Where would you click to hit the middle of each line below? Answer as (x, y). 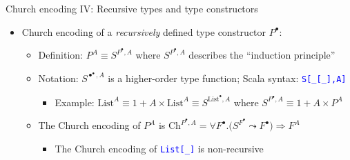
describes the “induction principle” (262, 55)
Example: (75, 102)
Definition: (60, 55)
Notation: (58, 78)
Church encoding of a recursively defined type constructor (144, 31)
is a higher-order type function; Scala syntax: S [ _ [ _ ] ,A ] (227, 78)
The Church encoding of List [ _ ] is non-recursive (159, 148)
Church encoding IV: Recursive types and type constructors (132, 8)
